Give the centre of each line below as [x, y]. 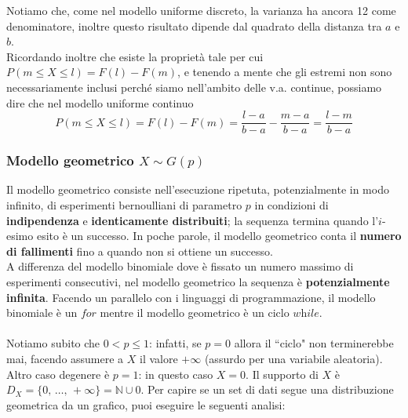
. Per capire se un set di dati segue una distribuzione [267, 389]
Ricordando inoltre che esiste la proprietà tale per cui [135, 56]
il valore [159, 358]
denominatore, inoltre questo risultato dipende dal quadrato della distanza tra [194, 25]
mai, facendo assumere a [65, 358]
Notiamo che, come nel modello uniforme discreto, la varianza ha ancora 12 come [201, 10]
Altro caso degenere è [58, 374]
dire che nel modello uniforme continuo [100, 102]
